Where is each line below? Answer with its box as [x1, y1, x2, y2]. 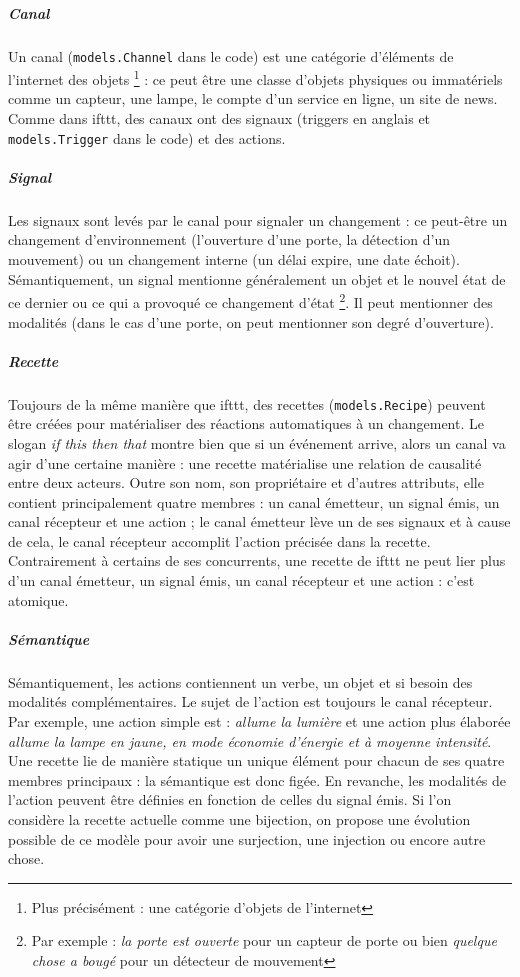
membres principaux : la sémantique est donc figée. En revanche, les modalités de [8, 769, 507, 790]
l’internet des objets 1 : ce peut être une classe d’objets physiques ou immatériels [8, 66, 503, 89]
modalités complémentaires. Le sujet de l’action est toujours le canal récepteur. [8, 691, 493, 712]
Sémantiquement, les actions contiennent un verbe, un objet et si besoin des [8, 671, 473, 692]
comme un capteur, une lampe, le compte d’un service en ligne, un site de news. [8, 88, 498, 109]
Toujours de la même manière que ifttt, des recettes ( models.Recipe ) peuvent [8, 393, 486, 414]
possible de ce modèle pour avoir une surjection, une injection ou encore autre [8, 828, 486, 849]
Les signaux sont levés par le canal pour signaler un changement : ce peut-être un [8, 209, 508, 230]
